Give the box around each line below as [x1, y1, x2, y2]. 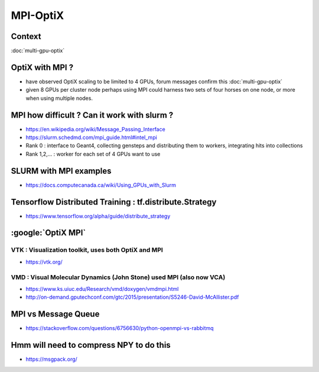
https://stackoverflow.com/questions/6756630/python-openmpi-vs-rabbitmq [25, 325, 214, 332]
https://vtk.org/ [25, 258, 63, 266]
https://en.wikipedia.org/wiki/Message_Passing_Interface [25, 125, 165, 132]
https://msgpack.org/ [25, 355, 78, 363]
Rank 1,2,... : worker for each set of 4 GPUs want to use [25, 150, 161, 157]
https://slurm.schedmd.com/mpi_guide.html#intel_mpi [25, 134, 158, 141]
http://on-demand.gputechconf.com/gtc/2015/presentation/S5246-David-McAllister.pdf [25, 293, 239, 301]
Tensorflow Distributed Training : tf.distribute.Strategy [11, 197, 217, 207]
